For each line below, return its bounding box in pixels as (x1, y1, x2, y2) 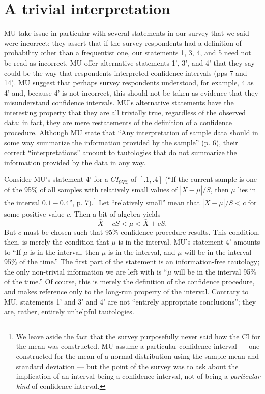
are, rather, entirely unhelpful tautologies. (4, 306, 134, 317)
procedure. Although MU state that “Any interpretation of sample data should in (4, 127, 258, 138)
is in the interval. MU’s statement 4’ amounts (118, 236, 260, 247)
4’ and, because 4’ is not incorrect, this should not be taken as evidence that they (4, 87, 258, 98)
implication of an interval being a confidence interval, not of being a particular (16, 371, 260, 381)
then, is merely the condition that (4, 236, 109, 247)
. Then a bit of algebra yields (70, 208, 161, 219)
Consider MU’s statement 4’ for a (4, 174, 108, 185)
